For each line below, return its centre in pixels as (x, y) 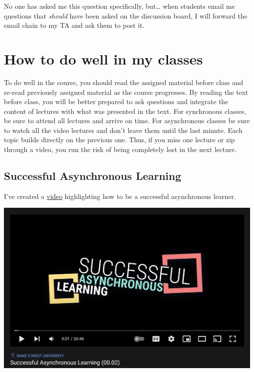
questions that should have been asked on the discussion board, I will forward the (126, 15)
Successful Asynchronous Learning (93, 176)
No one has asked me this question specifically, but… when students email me (119, 6)
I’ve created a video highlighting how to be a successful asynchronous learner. (120, 196)
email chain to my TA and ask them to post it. (74, 25)
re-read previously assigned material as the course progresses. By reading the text (126, 92)
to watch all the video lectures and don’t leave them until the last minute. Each (123, 130)
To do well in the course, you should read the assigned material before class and (124, 82)
